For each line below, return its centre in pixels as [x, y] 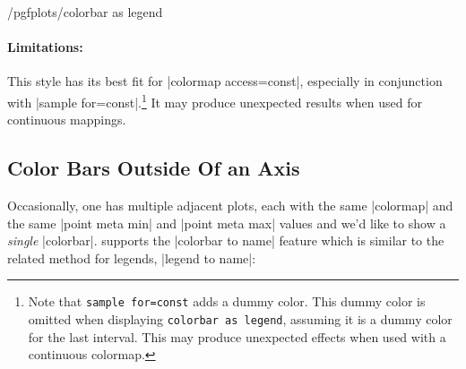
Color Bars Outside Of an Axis [154, 168]
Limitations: [45, 47]
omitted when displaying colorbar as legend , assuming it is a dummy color [240, 319]
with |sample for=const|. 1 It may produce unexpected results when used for [215, 100]
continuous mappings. [67, 120]
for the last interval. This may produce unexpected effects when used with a [237, 336]
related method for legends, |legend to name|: [132, 257]
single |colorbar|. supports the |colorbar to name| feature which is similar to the [226, 240]
